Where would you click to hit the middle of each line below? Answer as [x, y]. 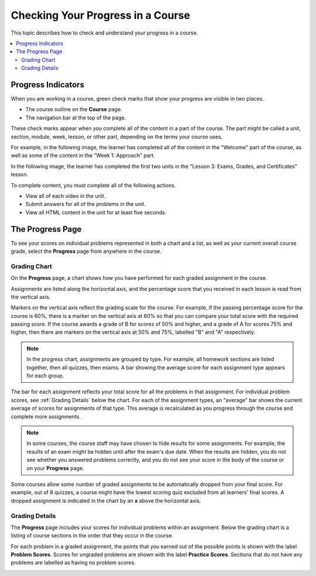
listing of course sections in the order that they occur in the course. [92, 536]
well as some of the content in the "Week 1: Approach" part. [83, 156]
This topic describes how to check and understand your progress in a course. [104, 33]
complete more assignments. [46, 416]
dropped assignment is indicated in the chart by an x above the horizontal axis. [106, 500]
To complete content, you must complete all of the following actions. [93, 185]
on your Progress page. [55, 468]
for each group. [45, 376]
